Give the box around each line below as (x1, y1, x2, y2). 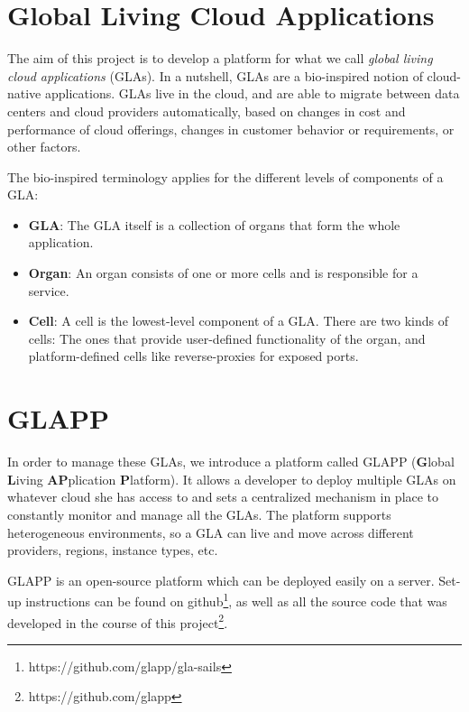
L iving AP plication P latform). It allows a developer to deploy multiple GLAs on (7, 469, 456, 488)
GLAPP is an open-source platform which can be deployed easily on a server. (7, 570, 435, 589)
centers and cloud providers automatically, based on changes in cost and (7, 101, 406, 120)
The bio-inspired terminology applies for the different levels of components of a (7, 167, 444, 186)
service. (28, 281, 69, 300)
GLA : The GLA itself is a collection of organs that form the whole (28, 215, 400, 234)
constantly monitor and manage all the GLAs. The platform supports (7, 504, 391, 523)
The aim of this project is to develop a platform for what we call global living (7, 49, 433, 68)
